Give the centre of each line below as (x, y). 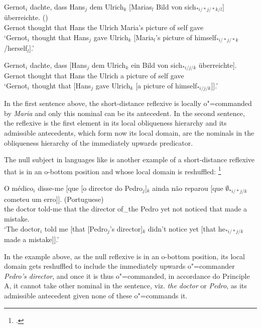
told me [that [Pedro (76, 228)
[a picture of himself (166, 85)
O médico (19, 188)
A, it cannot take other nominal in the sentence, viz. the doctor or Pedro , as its (125, 286)
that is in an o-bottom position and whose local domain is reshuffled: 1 (113, 170)
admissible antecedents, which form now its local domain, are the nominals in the (129, 132)
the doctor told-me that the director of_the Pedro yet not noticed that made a (126, 209)
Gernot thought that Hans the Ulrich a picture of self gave (94, 76)
